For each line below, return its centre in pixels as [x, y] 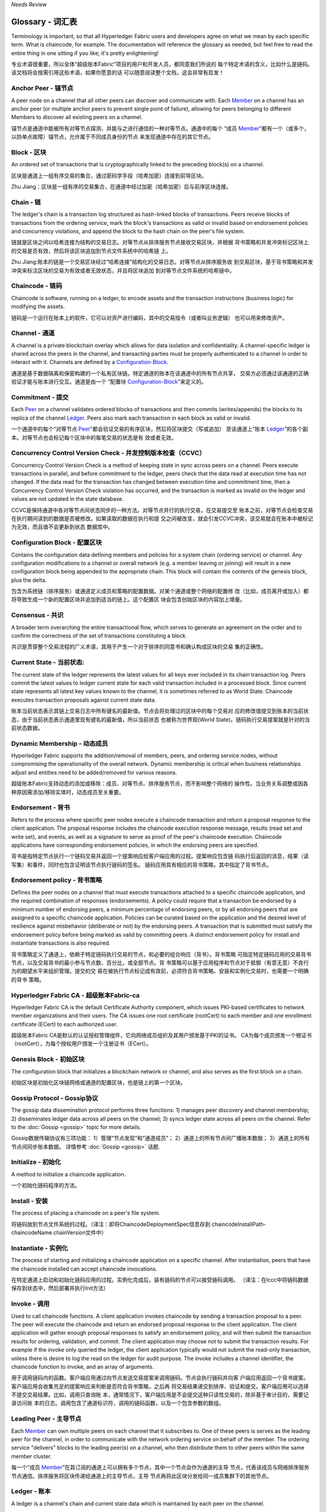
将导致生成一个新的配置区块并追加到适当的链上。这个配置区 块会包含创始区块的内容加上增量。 [128, 599]
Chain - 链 [26, 202]
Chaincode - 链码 [37, 286]
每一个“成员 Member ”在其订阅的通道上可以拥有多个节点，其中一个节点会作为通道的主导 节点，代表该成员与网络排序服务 [160, 1467]
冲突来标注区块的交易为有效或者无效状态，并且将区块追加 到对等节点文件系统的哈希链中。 [123, 270]
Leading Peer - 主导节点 [46, 1419]
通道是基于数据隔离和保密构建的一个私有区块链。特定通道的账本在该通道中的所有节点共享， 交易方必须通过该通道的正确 [160, 373]
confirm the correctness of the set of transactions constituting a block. [99, 636]
